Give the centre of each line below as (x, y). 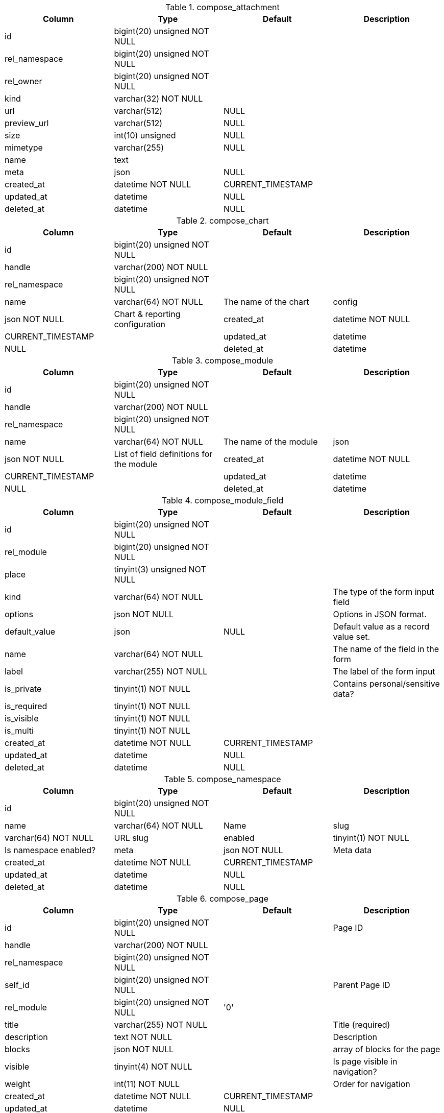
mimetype (24, 148)
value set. (352, 637)
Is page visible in (365, 1061)
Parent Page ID (362, 985)
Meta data (352, 850)
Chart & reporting (147, 314)
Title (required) (362, 1025)
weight (18, 1084)
